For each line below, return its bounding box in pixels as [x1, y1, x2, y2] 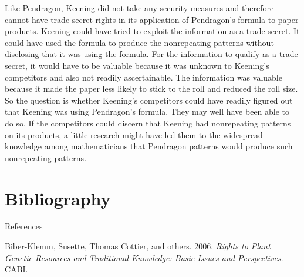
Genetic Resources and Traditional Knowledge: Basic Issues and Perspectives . [5, 251, 283, 263]
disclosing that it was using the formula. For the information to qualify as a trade [5, 48, 298, 60]
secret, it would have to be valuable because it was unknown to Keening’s [5, 59, 269, 71]
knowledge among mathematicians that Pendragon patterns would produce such [5, 140, 293, 152]
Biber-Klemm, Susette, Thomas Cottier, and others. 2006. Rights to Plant [5, 240, 271, 252]
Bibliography [5, 186, 111, 210]
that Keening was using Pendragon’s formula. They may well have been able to [5, 105, 290, 118]
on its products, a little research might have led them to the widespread [5, 128, 263, 141]
